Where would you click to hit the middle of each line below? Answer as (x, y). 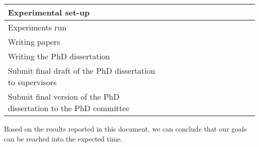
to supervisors (32, 82)
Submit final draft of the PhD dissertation (82, 71)
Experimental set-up (49, 12)
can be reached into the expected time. (63, 138)
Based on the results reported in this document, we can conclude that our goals (126, 129)
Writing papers (34, 42)
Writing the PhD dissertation (59, 56)
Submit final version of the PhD (64, 96)
